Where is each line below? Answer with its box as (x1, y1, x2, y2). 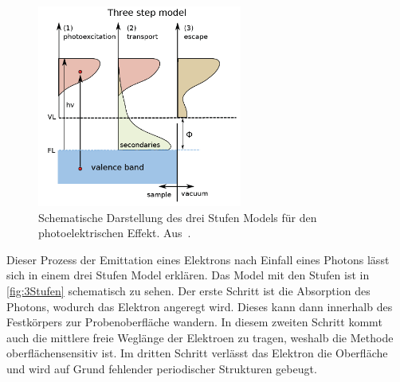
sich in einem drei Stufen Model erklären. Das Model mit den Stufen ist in (6, 267, 370, 283)
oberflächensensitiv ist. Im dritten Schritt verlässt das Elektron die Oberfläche (6, 345, 388, 361)
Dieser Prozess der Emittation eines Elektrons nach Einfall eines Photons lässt (6, 251, 390, 267)
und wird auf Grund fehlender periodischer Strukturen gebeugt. (6, 360, 317, 376)
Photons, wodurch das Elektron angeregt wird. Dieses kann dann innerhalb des (6, 298, 393, 314)
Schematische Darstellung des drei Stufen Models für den (38, 209, 317, 225)
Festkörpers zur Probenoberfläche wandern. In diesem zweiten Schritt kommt (6, 314, 382, 330)
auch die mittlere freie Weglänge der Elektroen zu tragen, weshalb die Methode (6, 329, 394, 345)
